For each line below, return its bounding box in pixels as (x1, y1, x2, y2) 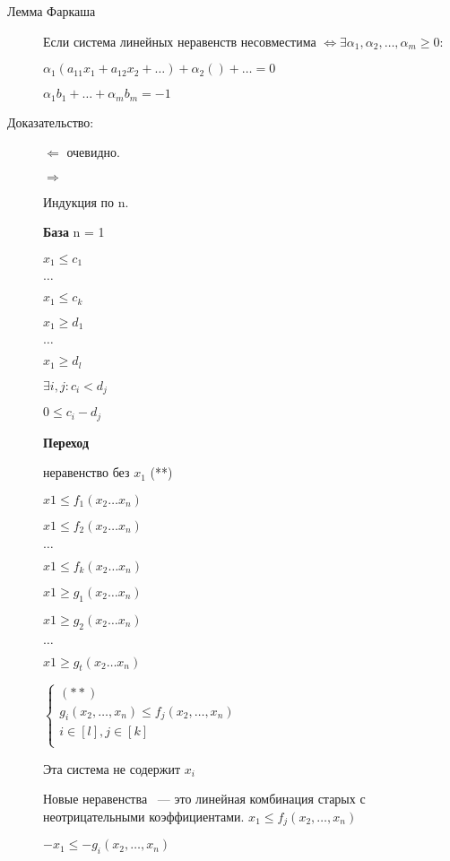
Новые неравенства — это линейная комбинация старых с (43, 789, 366, 808)
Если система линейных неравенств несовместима (43, 31, 316, 50)
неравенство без (43, 463, 130, 482)
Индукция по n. (43, 192, 129, 211)
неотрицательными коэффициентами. (43, 806, 245, 825)
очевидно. (66, 143, 120, 161)
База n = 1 (43, 222, 105, 241)
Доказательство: (7, 112, 94, 131)
